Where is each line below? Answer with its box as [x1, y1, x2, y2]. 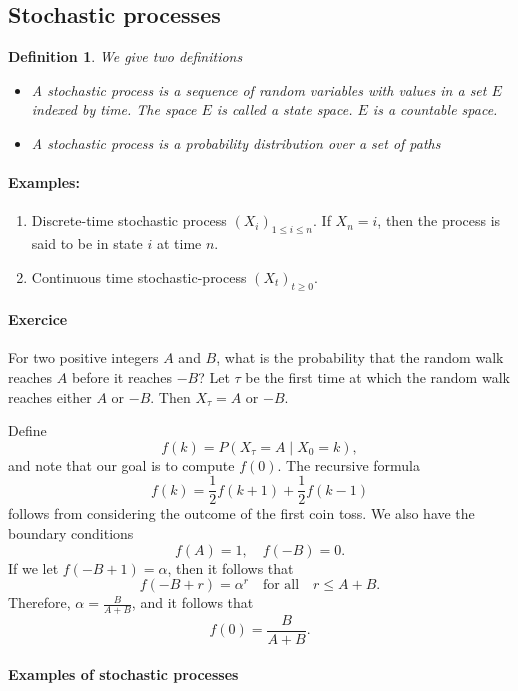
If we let [8, 557, 59, 578]
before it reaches [71, 366, 172, 387]
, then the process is [377, 210, 501, 231]
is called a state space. [216, 99, 353, 120]
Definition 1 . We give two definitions [8, 46, 243, 67]
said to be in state [31, 233, 143, 254]
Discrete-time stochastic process [31, 210, 227, 231]
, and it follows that [131, 592, 254, 613]
